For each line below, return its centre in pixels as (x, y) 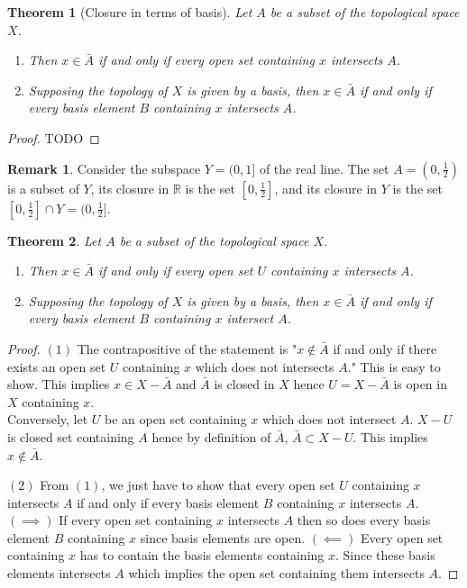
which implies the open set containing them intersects (276, 573)
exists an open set (57, 366)
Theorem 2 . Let (55, 240)
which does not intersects (265, 366)
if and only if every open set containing (206, 60)
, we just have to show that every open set (218, 485)
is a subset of (43, 188)
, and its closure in (326, 188)
